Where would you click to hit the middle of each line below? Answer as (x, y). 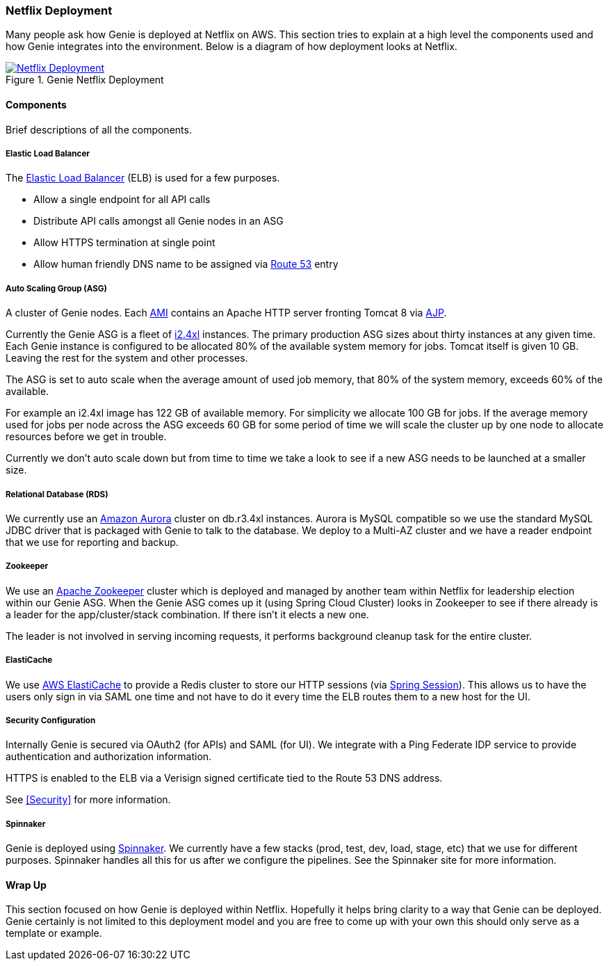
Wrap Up (26, 885)
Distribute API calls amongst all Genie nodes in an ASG (159, 221)
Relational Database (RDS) (57, 494)
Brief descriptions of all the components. (99, 129)
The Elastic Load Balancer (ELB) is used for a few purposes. (143, 178)
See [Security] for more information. (88, 800)
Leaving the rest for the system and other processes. (127, 358)
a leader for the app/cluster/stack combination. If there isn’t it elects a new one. (187, 614)
